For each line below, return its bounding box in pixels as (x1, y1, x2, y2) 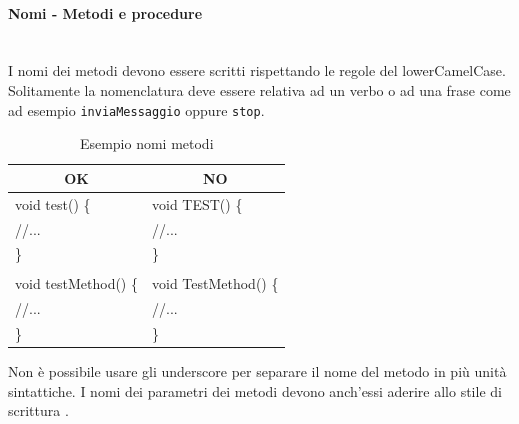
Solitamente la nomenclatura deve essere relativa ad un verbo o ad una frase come (8, 79, 511, 100)
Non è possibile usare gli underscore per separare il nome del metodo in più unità (8, 361, 507, 382)
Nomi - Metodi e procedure (8, 2, 203, 23)
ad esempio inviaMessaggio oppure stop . (8, 99, 265, 120)
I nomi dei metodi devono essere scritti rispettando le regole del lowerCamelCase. (8, 60, 506, 81)
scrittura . (8, 400, 69, 421)
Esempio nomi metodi (79, 133, 214, 154)
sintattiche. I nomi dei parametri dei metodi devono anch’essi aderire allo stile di (8, 380, 502, 401)
